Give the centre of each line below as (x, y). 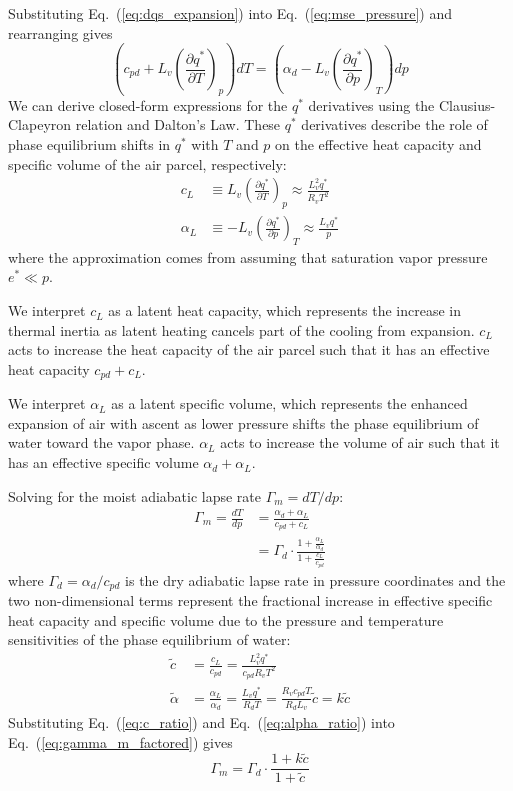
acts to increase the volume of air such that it (360, 442)
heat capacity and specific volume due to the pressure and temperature (226, 619)
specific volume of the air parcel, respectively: (147, 163)
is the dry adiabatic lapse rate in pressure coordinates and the (315, 579)
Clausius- (467, 104)
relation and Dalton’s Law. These (178, 124)
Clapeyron (40, 124)
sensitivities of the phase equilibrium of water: (149, 639)
